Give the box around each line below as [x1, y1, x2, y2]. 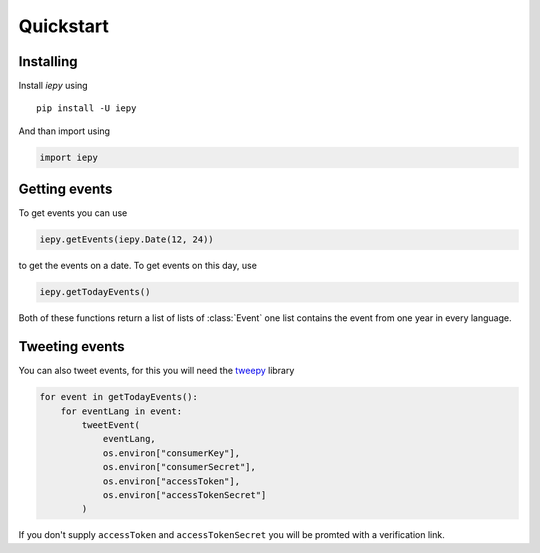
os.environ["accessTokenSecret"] [102, 489, 267, 500]
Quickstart [18, 15, 110, 37]
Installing [18, 53, 79, 70]
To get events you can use [18, 207, 128, 219]
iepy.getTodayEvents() [39, 286, 151, 298]
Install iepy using [18, 80, 89, 92]
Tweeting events [18, 338, 125, 355]
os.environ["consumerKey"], [102, 447, 240, 459]
